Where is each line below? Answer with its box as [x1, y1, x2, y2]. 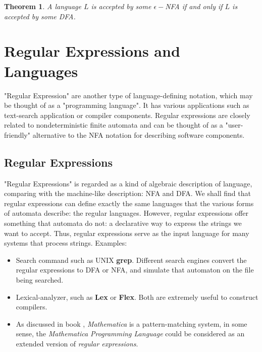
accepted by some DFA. [4, 11, 76, 21]
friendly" [4, 129, 30, 140]
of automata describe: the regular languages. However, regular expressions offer [4, 208, 249, 218]
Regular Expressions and [4, 41, 180, 61]
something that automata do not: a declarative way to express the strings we [4, 218, 242, 228]
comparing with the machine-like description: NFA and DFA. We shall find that [4, 188, 251, 199]
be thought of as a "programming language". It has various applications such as [4, 100, 249, 110]
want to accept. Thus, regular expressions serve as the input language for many [4, 227, 249, 238]
